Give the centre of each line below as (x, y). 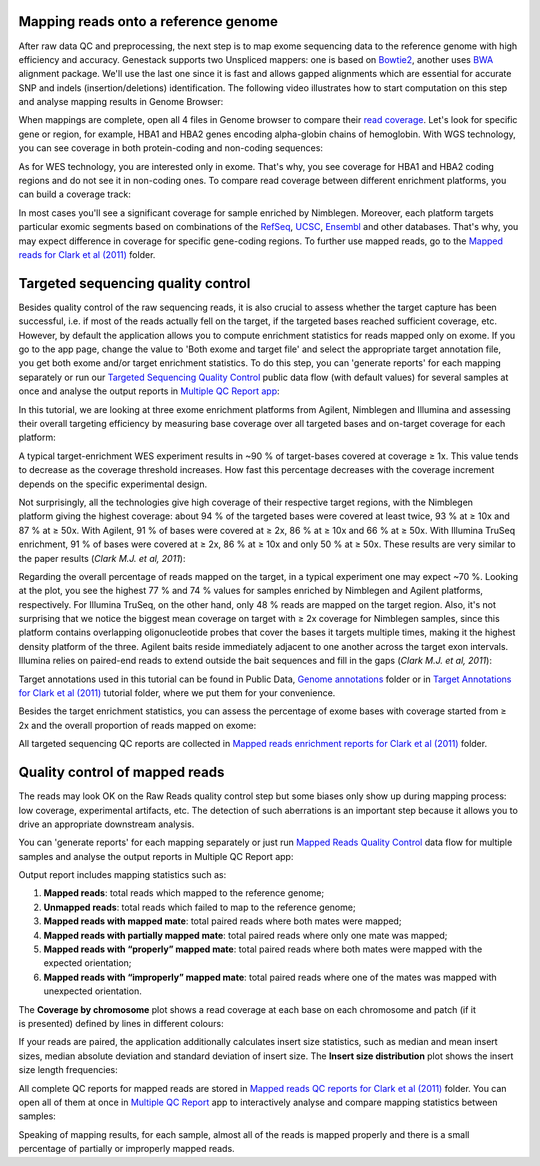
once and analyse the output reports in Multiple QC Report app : (149, 391)
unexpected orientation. (92, 991)
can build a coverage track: (75, 194)
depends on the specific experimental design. (113, 484)
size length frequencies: (68, 1070)
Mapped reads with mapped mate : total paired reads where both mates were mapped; (222, 921)
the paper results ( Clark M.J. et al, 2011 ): (102, 558)
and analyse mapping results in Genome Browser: (121, 102)
